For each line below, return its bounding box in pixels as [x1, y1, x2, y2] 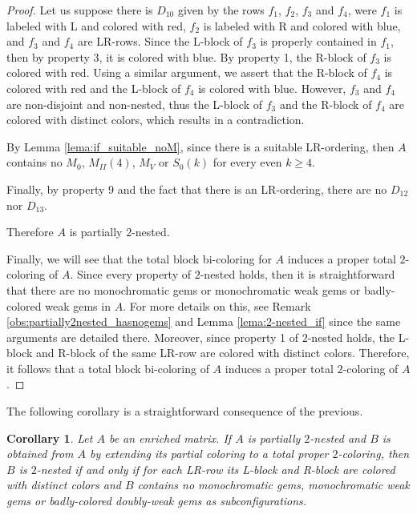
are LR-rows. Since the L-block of [77, 33, 243, 50]
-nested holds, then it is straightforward [200, 266, 395, 283]
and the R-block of [279, 95, 372, 112]
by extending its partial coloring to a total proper [90, 445, 329, 462]
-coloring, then [338, 445, 410, 462]
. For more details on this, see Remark [123, 297, 311, 314]
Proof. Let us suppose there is [6, 2, 153, 18]
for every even [213, 154, 282, 171]
